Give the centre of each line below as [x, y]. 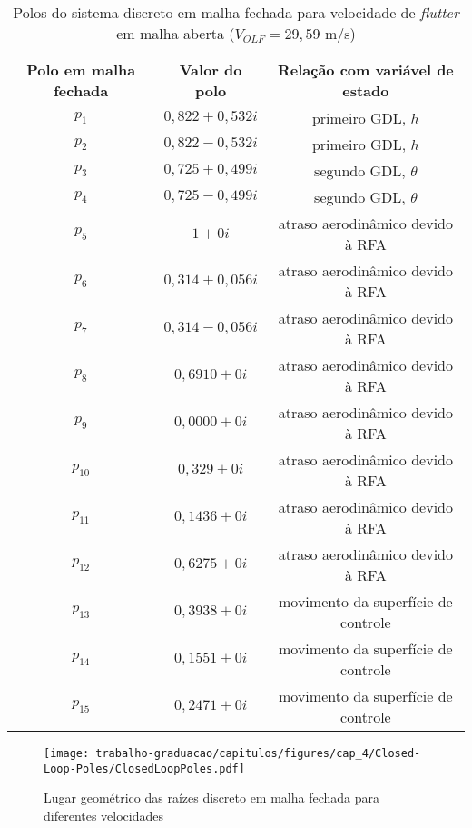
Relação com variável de [365, 70]
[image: [67, 753]
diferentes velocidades [104, 815]
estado [366, 90]
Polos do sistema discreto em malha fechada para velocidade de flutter [236, 12]
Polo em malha [81, 70]
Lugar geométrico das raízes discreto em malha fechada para [212, 798]
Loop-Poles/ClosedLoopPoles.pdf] [144, 768]
